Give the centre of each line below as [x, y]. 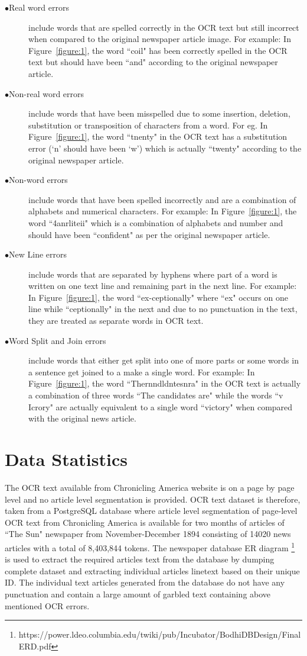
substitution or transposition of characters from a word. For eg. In [148, 125]
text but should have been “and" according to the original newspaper [153, 62]
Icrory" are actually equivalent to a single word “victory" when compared [161, 406]
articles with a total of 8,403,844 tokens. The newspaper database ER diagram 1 [150, 546]
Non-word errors [38, 180]
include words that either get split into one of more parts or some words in [164, 360]
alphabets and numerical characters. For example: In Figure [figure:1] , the [163, 211]
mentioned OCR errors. [47, 605]
